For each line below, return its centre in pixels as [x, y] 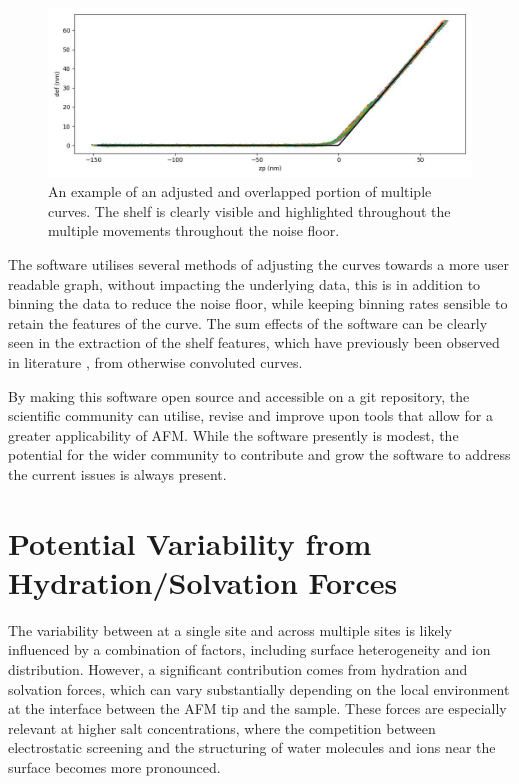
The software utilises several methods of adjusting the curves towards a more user [258, 263]
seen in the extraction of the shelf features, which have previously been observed [254, 342]
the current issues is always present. [117, 473]
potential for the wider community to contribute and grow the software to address [259, 454]
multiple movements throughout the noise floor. [194, 230]
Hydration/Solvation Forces [203, 581]
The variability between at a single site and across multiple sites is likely [230, 629]
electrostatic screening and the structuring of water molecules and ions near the [252, 747]
